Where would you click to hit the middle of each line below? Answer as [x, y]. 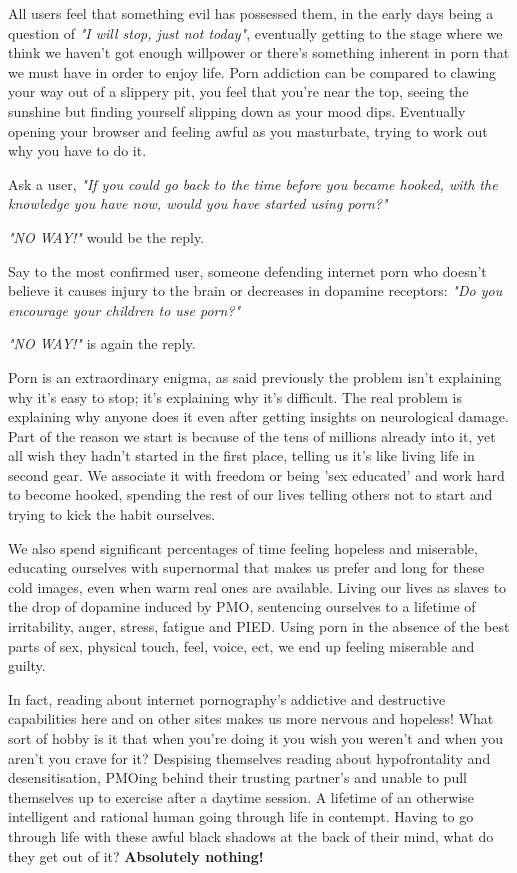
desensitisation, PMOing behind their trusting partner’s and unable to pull [237, 777]
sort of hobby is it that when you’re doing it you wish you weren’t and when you [256, 738]
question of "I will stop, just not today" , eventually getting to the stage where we [255, 32]
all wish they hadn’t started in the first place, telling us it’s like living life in [241, 455]
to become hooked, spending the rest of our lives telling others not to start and [250, 494]
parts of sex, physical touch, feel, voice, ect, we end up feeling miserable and [241, 645]
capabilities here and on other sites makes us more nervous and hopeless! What [251, 718]
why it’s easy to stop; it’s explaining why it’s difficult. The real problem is [235, 396]
